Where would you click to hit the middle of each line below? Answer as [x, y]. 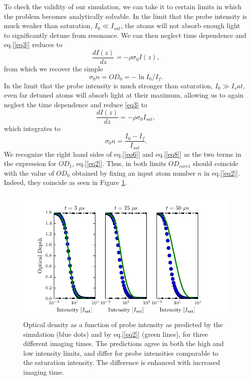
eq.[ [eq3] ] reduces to [33, 44]
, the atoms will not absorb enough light [180, 25]
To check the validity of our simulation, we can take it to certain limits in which [123, 6]
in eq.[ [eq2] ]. [222, 173]
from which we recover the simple [54, 69]
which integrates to [32, 128]
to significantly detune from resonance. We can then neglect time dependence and [125, 35]
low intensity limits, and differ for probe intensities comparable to [121, 353]
